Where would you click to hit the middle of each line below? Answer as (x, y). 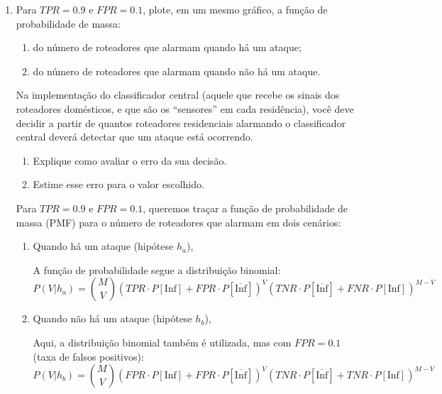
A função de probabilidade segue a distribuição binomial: (157, 269)
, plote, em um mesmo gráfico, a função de (235, 9)
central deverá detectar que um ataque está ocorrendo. (134, 137)
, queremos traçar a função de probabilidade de (245, 208)
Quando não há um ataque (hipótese (112, 318)
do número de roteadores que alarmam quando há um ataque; (167, 47)
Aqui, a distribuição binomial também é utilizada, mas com (162, 342)
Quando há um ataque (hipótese (103, 246)
